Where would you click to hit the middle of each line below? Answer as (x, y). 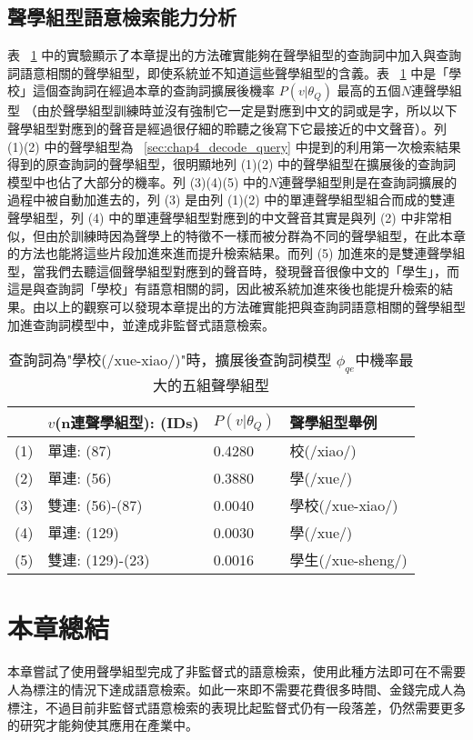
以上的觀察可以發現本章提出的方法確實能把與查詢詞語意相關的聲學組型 (255, 306)
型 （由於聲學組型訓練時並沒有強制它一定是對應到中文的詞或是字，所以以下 (232, 110)
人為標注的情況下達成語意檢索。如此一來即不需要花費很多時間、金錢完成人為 (236, 690)
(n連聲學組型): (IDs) (127, 423)
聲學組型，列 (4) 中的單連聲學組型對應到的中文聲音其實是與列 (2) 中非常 (223, 217)
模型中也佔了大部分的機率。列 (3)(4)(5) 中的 (138, 181)
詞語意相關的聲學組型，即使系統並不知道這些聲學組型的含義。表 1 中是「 (228, 72)
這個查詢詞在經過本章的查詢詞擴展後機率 (153, 90)
